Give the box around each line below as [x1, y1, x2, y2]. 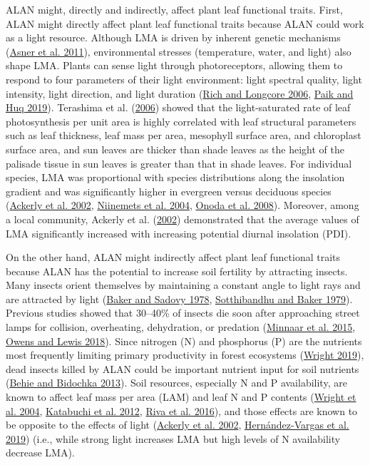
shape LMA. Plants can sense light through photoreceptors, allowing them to [6, 58, 343, 73]
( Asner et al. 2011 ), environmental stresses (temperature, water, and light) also [6, 44, 351, 58]
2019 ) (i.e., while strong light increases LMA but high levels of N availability [6, 431, 341, 446]
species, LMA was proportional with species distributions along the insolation [6, 170, 345, 185]
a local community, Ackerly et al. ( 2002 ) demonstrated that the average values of [6, 211, 359, 226]
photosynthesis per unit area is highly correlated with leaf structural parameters [6, 113, 356, 128]
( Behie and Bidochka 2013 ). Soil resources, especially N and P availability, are [6, 375, 347, 390]
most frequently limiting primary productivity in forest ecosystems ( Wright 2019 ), [6, 347, 364, 362]
